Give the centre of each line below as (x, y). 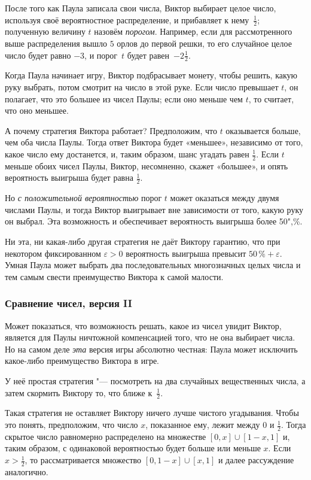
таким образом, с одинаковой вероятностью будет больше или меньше (133, 448)
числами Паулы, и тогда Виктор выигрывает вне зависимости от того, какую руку (154, 209)
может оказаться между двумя (225, 198)
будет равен (148, 55)
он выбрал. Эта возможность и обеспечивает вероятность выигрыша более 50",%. (154, 221)
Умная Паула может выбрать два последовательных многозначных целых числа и (153, 265)
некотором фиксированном (53, 253)
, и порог (101, 55)
